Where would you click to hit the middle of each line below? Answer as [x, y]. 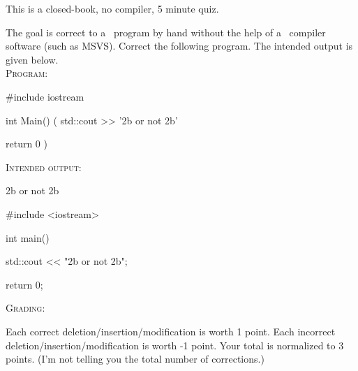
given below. [32, 59]
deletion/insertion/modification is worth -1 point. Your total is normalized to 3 [175, 345]
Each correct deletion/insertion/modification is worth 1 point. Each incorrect [171, 331]
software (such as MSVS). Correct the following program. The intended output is [179, 46]
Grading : [25, 308]
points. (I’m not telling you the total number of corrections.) [135, 359]
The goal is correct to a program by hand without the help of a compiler [166, 32]
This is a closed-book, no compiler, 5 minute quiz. [112, 8]
